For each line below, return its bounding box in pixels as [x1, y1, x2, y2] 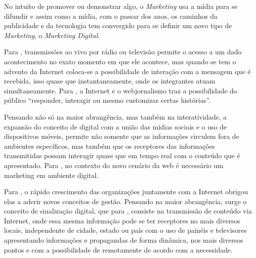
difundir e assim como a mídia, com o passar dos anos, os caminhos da [4, 10, 217, 21]
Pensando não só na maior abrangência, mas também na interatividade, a [4, 111, 227, 122]
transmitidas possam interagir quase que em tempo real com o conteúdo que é [4, 150, 240, 161]
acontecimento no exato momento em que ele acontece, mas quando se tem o [4, 56, 236, 66]
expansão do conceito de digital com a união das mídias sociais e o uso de [4, 121, 227, 131]
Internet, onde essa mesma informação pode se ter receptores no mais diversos [4, 215, 240, 225]
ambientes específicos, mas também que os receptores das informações [4, 140, 215, 151]
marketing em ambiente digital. [4, 170, 99, 180]
